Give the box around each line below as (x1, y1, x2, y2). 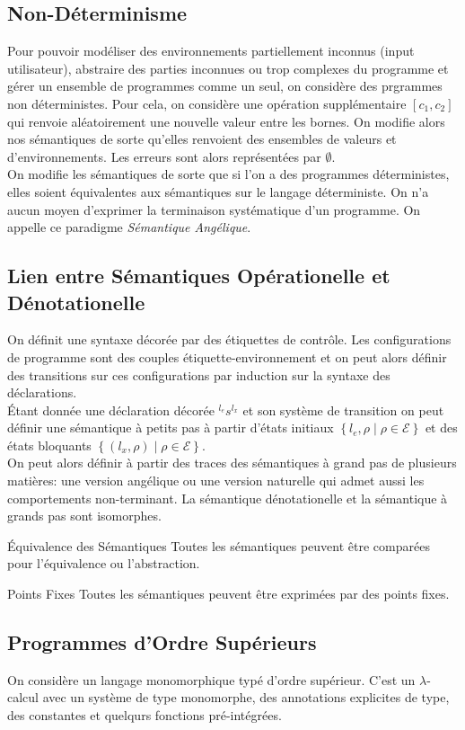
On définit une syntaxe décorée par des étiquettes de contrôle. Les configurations (7, 330, 452, 349)
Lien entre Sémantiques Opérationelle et (7, 262, 390, 289)
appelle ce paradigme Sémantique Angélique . (7, 218, 251, 236)
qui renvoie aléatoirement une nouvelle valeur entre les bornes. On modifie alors (7, 111, 445, 130)
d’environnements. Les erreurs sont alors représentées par (7, 147, 321, 165)
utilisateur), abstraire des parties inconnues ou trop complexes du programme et (7, 58, 449, 77)
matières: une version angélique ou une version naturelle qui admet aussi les (7, 471, 425, 490)
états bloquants (7, 435, 92, 454)
